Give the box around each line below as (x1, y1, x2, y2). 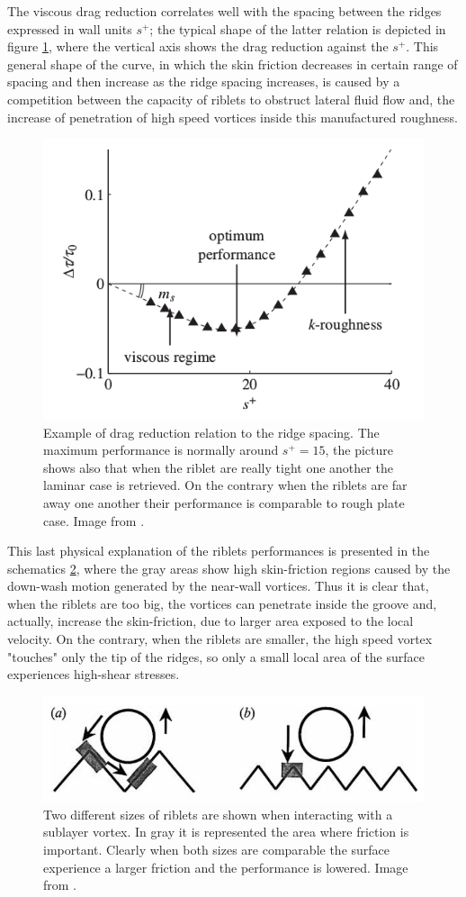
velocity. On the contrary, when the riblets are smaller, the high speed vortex (7, 630, 433, 648)
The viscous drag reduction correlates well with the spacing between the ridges (7, 2, 442, 20)
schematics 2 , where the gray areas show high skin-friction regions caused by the (7, 558, 451, 577)
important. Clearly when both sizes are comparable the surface (43, 839, 390, 858)
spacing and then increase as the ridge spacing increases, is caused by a (7, 72, 400, 91)
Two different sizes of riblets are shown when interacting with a (43, 804, 393, 823)
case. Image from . (43, 511, 145, 530)
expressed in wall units (7, 19, 132, 38)
